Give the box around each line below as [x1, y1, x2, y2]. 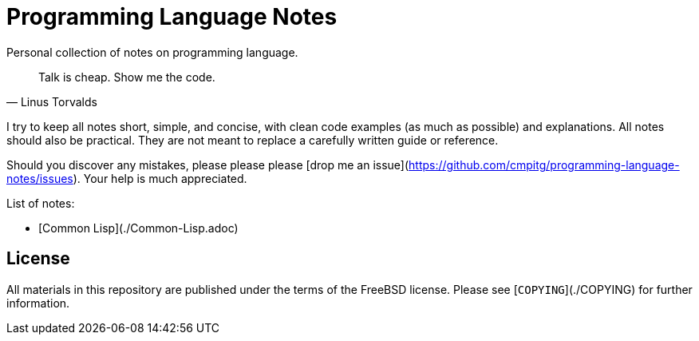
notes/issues [6, 171, 73, 185]
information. [6, 295, 70, 310]
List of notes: [6, 196, 75, 210]
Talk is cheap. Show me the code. [38, 69, 215, 84]
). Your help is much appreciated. [73, 171, 247, 185]
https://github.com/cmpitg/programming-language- [409, 157, 680, 172]
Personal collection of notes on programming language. [6, 45, 298, 59]
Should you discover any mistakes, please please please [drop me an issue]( [6, 157, 409, 172]
